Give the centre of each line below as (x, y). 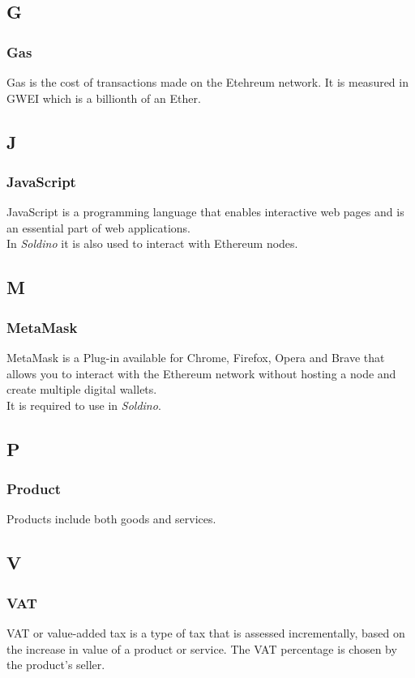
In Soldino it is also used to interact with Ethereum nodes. (152, 243)
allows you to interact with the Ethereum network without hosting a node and (201, 373)
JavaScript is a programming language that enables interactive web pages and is (205, 212)
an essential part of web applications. (98, 227)
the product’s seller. (56, 665)
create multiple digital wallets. (82, 389)
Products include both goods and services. (111, 519)
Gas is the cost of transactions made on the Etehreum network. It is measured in (207, 82)
